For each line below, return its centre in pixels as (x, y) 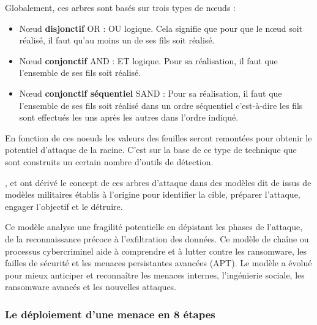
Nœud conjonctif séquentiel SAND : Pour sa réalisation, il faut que (151, 93)
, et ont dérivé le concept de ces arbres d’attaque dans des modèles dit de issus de (158, 182)
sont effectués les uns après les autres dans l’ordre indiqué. (129, 117)
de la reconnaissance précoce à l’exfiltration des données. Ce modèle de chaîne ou (157, 238)
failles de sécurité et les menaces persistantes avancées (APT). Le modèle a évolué (158, 263)
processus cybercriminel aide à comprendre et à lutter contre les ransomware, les (156, 251)
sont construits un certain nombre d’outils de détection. (109, 161)
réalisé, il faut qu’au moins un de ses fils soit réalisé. (117, 40)
